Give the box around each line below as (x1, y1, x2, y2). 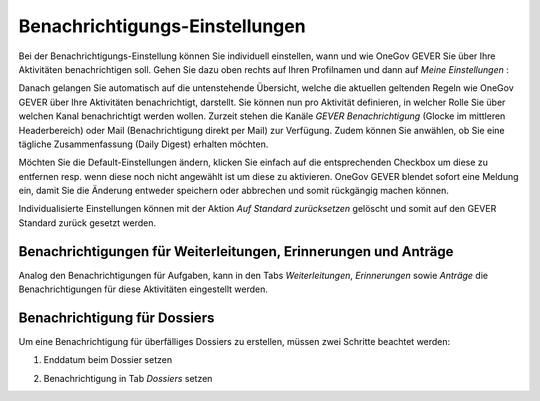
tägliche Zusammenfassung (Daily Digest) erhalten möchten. (18, 138, 269, 150)
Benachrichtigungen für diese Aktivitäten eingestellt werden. (18, 283, 269, 295)
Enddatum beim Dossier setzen (43, 354, 173, 366)
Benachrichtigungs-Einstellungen (18, 15, 306, 37)
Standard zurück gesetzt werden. (18, 216, 157, 229)
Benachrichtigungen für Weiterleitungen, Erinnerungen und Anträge (18, 243, 454, 260)
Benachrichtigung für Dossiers (18, 309, 215, 326)
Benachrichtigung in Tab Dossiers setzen (43, 372, 213, 384)
